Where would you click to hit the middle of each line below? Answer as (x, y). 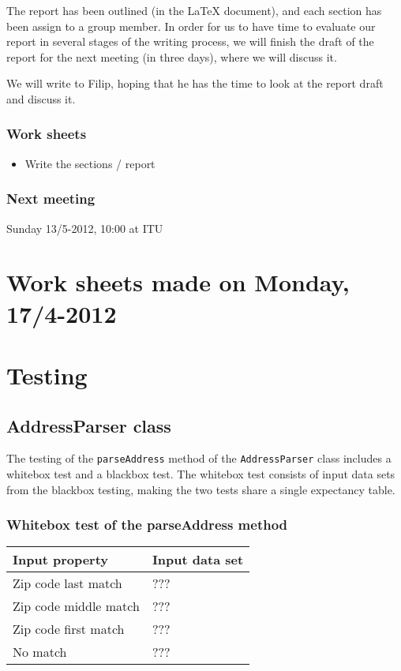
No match (40, 652)
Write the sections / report (90, 163)
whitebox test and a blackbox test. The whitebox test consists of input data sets (201, 473)
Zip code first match (69, 629)
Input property (61, 560)
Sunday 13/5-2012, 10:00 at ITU (85, 228)
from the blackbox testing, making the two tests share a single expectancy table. (201, 489)
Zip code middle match (76, 606)
